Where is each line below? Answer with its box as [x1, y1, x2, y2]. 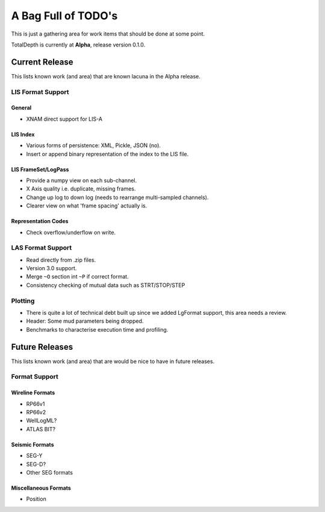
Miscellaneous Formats [11, 484, 72, 491]
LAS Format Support [11, 244, 72, 252]
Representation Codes [11, 218, 69, 225]
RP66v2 [26, 409, 46, 416]
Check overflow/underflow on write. [26, 229, 116, 236]
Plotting [11, 296, 35, 305]
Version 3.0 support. [26, 265, 77, 272]
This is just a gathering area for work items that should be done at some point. [11, 30, 205, 37]
